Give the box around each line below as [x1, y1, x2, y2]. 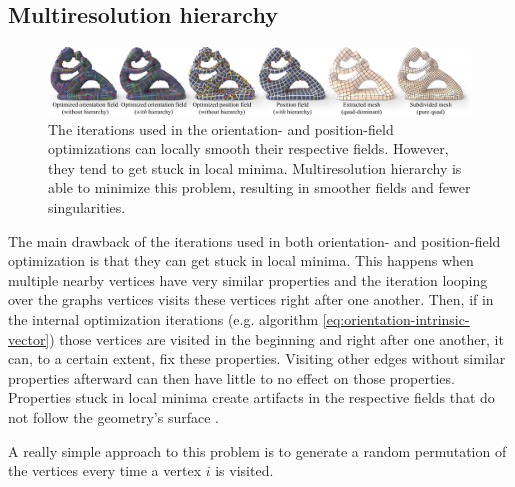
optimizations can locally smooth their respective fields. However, [48, 138, 449, 159]
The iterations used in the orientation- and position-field [48, 118, 394, 139]
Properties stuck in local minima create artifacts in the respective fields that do [8, 387, 495, 408]
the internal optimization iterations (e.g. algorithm [8, 309, 319, 330]
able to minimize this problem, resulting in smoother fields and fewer [48, 177, 471, 198]
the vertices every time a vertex [8, 460, 202, 481]
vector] [8, 328, 50, 349]
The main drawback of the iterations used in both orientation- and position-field [8, 230, 501, 251]
